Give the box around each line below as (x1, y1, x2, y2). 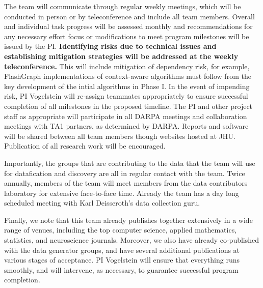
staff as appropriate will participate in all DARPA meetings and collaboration (4, 110, 247, 121)
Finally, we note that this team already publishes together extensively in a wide (4, 214, 253, 225)
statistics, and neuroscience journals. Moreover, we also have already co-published (4, 235, 259, 245)
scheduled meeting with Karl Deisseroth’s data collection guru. (4, 197, 200, 208)
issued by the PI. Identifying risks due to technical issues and (4, 41, 217, 51)
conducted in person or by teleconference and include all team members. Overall (4, 11, 255, 21)
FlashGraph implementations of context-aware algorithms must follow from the (4, 71, 251, 81)
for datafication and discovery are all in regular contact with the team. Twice (4, 167, 245, 178)
